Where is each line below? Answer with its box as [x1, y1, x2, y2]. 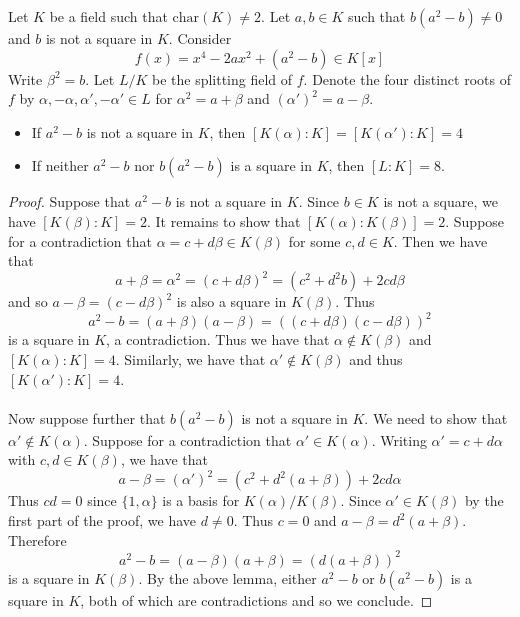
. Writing [371, 429, 427, 450]
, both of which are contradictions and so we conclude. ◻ [80, 589, 433, 610]
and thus [349, 348, 403, 369]
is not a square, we [383, 191, 498, 212]
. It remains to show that [147, 210, 301, 231]
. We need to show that [364, 407, 508, 428]
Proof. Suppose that [8, 191, 131, 212]
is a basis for [162, 490, 240, 511]
